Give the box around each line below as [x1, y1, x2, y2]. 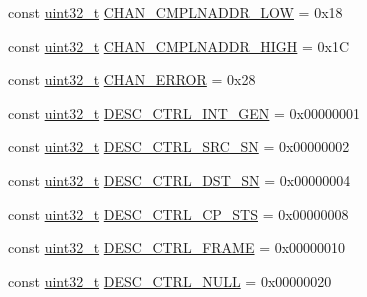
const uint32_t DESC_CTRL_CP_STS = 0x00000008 [8, 203, 349, 224]
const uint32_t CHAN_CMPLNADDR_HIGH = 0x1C [8, 35, 350, 56]
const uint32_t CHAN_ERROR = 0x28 [8, 69, 256, 90]
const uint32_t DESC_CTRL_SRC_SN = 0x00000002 [8, 136, 350, 157]
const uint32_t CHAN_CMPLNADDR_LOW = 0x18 [8, 2, 343, 22]
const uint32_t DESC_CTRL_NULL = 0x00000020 [8, 270, 332, 291]
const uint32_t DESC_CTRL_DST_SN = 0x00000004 [8, 169, 351, 190]
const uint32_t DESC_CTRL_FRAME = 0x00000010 [8, 237, 346, 258]
